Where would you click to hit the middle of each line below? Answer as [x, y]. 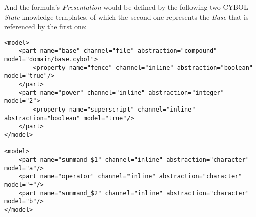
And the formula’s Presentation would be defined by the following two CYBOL [126, 7]
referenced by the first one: [45, 26]
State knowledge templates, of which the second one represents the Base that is [126, 16]
